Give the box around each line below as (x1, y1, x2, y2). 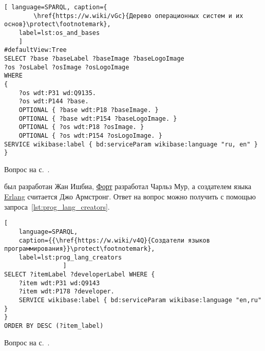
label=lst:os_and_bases (18, 29, 100, 36)
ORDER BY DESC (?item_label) (4, 322, 104, 330)
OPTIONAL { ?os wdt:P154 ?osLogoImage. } (18, 132, 162, 139)
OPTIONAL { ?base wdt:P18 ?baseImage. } (18, 106, 159, 114)
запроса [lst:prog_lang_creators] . (4, 201, 110, 212)
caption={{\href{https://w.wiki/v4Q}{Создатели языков (18, 236, 210, 244)
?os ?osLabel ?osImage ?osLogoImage (4, 63, 129, 71)
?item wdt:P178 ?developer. (18, 288, 115, 295)
